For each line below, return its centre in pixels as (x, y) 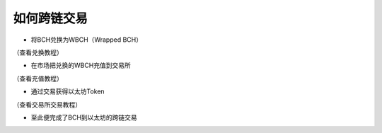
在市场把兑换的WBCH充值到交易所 (81, 65)
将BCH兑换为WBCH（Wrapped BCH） (87, 40)
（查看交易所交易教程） (47, 104)
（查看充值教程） (38, 79)
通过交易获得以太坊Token (68, 91)
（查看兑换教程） (38, 52)
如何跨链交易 (51, 18)
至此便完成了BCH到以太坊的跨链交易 (84, 117)
